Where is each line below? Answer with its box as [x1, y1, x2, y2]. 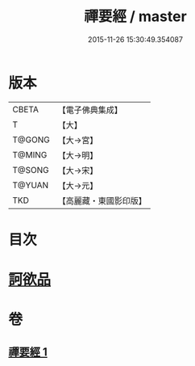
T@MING [12, 149, 48, 160]
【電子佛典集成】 [57, 104, 122, 116]
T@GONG [12, 134, 50, 145]
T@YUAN [12, 179, 49, 191]
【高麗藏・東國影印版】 [57, 195, 147, 206]
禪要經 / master [84, 7, 187, 26]
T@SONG [12, 164, 50, 175]
